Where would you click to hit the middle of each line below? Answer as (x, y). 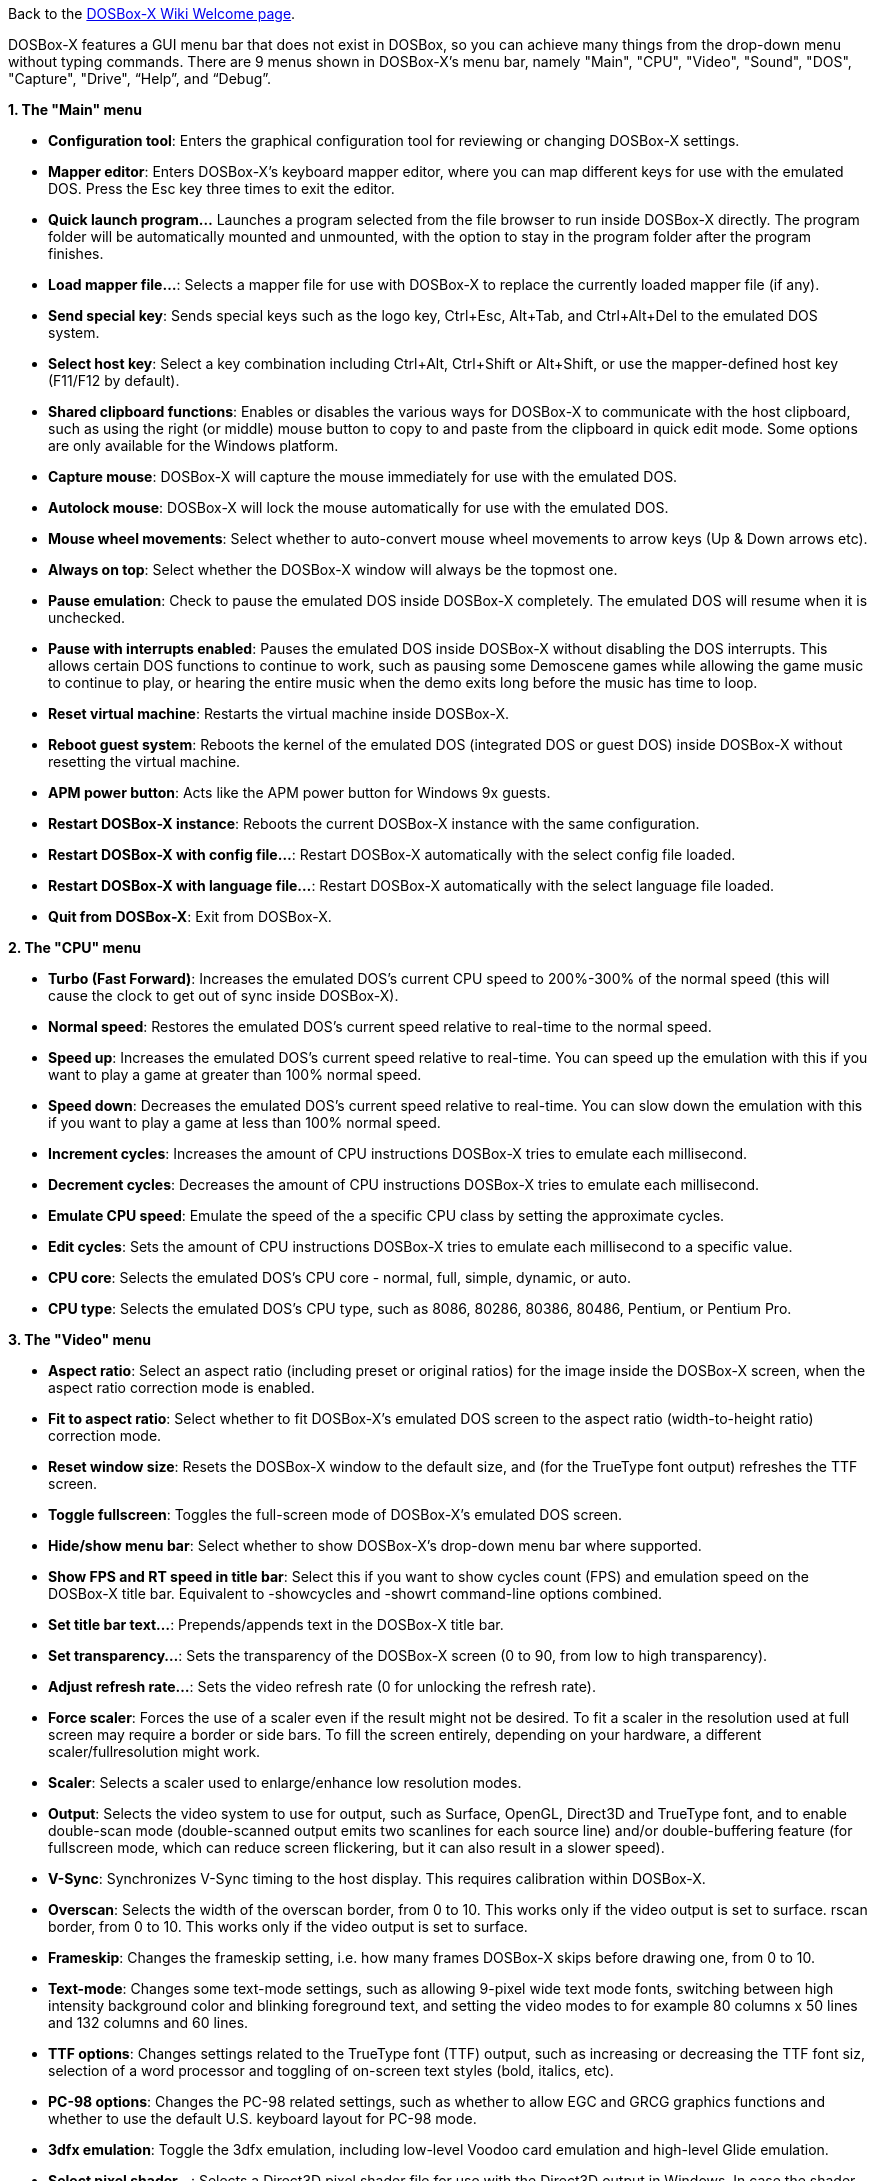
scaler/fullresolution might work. (154, 1751)
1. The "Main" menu (75, 109)
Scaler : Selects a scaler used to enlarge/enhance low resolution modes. (285, 1782)
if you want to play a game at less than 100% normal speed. (244, 1122)
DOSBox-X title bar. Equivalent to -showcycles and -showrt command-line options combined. (355, 1593)
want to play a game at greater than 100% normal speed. (235, 1074)
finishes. (76, 253)
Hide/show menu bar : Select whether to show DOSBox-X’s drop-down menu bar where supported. (375, 1545)
